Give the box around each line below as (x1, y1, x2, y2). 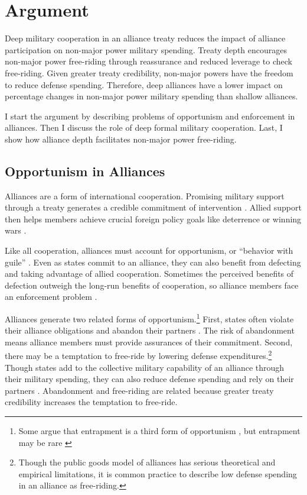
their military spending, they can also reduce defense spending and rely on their (5, 373, 294, 385)
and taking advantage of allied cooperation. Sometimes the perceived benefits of (5, 267, 294, 280)
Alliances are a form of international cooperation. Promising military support (5, 189, 285, 202)
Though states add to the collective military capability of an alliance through (5, 361, 285, 373)
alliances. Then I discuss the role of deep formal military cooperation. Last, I (5, 121, 283, 134)
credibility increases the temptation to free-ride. (5, 396, 178, 408)
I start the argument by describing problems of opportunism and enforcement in (5, 109, 295, 122)
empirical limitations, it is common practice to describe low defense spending (18, 467, 297, 480)
